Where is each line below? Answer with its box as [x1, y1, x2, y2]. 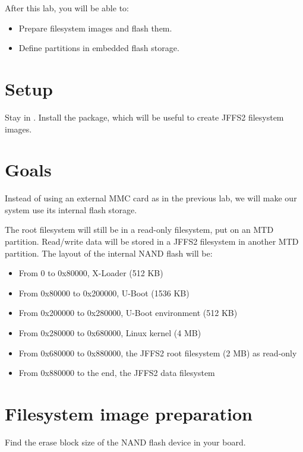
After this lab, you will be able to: [5, 2, 129, 14]
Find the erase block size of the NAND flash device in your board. [5, 435, 246, 448]
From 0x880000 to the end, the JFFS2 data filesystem [18, 366, 215, 379]
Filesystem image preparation [5, 401, 252, 425]
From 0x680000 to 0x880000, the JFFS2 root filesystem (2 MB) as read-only [18, 346, 297, 359]
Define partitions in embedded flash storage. [18, 42, 179, 54]
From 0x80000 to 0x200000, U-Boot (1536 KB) [18, 286, 190, 299]
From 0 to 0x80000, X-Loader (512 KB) [18, 267, 163, 279]
